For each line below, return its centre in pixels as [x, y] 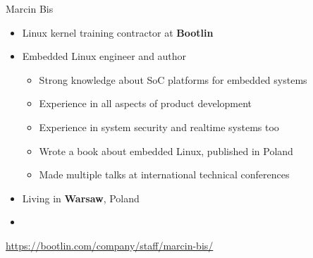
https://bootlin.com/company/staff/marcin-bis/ [110, 245]
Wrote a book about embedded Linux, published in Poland [166, 150]
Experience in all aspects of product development [146, 103]
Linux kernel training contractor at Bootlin [118, 32]
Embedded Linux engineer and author [104, 56]
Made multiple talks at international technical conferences [164, 174]
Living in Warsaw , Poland [81, 198]
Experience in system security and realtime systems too [159, 127]
